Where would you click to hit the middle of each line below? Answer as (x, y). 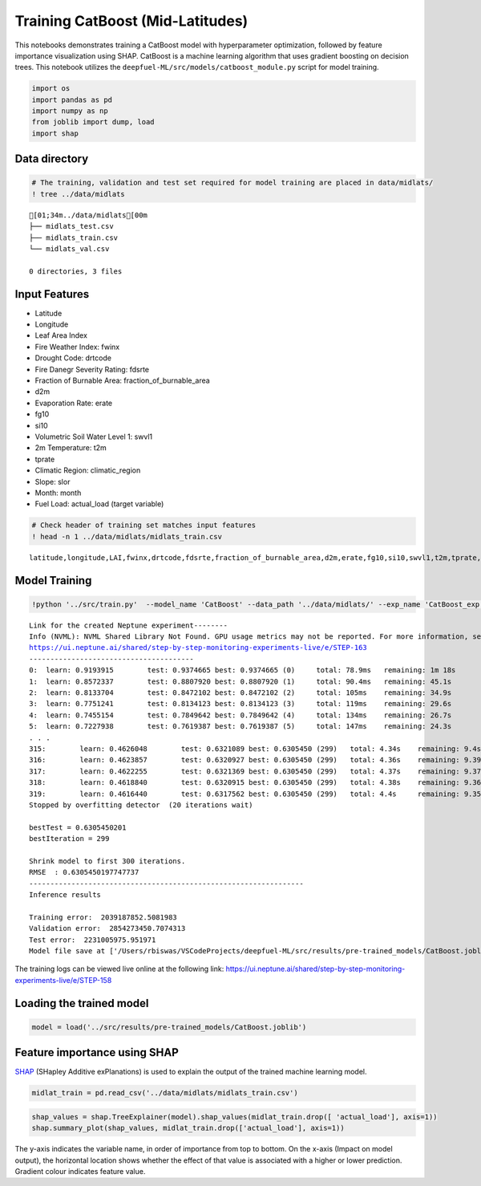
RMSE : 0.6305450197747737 (84, 872)
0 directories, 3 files (76, 271)
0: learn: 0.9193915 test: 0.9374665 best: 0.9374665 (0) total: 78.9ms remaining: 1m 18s (243, 670)
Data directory (52, 159)
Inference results (65, 895)
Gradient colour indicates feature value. (80, 1172)
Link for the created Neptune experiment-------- (129, 625)
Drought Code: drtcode (73, 358)
